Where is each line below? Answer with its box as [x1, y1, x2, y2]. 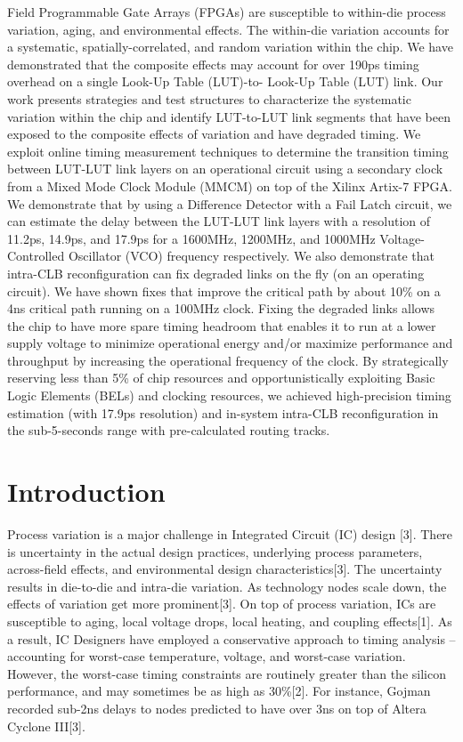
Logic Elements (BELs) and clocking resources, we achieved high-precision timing [7, 386, 451, 405]
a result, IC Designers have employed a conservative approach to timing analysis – [7, 629, 456, 648]
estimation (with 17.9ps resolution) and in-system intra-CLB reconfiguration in [7, 403, 439, 422]
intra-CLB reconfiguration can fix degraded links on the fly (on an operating [7, 263, 425, 282]
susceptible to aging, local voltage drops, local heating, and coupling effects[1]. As [7, 611, 452, 630]
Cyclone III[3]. [7, 716, 85, 735]
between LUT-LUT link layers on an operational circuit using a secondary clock [7, 159, 443, 178]
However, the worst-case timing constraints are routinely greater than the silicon [7, 664, 446, 682]
